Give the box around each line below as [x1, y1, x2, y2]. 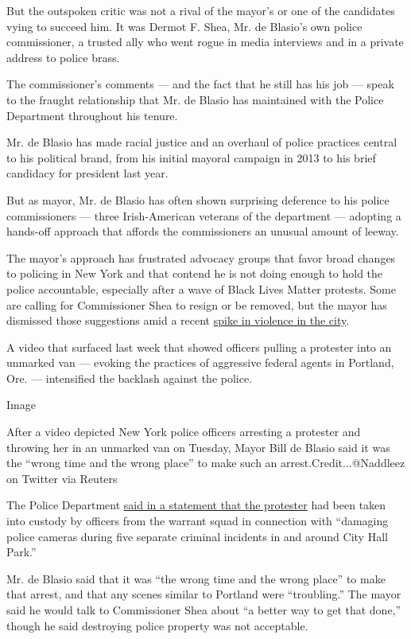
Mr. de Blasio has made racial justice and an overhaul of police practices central [6, 134, 397, 150]
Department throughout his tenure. [6, 107, 178, 123]
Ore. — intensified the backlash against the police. [6, 369, 253, 386]
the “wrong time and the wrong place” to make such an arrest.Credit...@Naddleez [6, 454, 405, 471]
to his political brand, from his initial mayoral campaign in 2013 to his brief [6, 149, 376, 166]
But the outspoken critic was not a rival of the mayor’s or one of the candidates [6, 2, 395, 18]
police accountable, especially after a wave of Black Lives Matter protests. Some [6, 280, 396, 297]
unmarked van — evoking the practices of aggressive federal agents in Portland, [6, 354, 394, 371]
